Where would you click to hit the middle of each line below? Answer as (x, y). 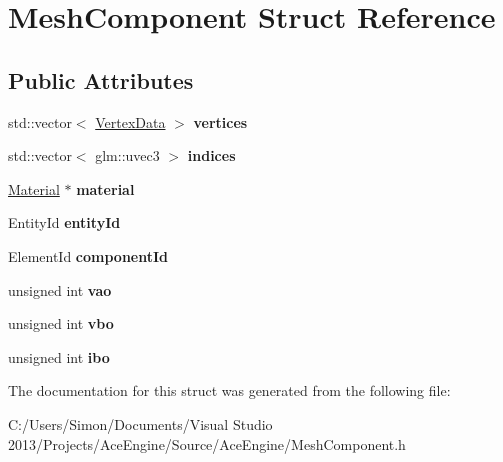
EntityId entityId (64, 222)
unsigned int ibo (59, 356)
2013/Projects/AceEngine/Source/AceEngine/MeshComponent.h (207, 443)
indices (211, 155)
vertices (220, 121)
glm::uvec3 (127, 155)
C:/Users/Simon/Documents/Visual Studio (140, 423)
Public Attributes (101, 79)
